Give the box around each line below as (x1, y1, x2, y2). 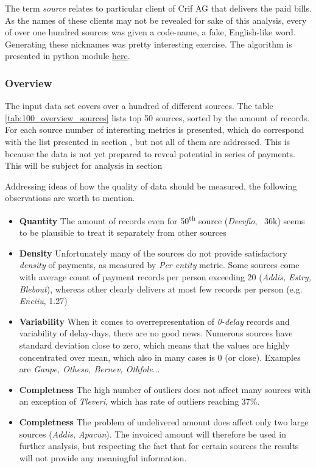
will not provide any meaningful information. (19, 451, 187, 464)
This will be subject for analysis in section (5, 159, 163, 172)
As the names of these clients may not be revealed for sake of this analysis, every (5, 13, 307, 26)
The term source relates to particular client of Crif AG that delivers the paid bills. (5, 2, 312, 14)
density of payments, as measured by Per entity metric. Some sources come (19, 258, 300, 271)
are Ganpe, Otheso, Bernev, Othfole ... (19, 363, 160, 375)
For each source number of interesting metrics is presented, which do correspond (5, 123, 304, 136)
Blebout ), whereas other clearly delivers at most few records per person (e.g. (19, 282, 303, 295)
